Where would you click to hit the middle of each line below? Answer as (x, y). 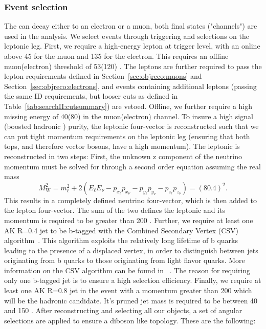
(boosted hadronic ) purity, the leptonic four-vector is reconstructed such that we (131, 126)
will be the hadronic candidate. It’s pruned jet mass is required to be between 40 (131, 300)
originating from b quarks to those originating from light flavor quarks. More (125, 260)
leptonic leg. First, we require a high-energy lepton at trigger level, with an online (132, 46)
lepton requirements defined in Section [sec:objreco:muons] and (103, 76)
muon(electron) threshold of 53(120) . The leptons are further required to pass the (133, 66)
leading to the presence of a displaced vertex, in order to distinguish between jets (131, 250)
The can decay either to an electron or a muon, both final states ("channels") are (131, 26)
